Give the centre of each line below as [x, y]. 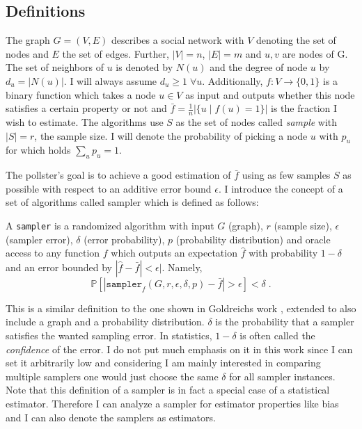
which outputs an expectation [174, 253]
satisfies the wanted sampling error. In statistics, [109, 335]
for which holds [38, 150]
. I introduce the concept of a [281, 188]
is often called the [277, 335]
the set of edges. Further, [116, 53]
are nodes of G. [315, 53]
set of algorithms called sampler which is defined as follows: [132, 202]
